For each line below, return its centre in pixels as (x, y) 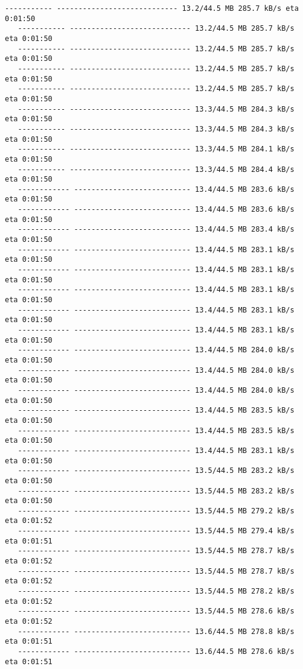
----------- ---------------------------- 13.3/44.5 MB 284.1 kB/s (156, 149)
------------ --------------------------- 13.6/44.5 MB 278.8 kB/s (156, 631)
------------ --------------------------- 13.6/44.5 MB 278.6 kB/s (156, 652)
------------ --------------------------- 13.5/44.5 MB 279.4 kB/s (156, 531)
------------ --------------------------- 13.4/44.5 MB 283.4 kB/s (156, 230)
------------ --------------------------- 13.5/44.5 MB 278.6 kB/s (156, 611)
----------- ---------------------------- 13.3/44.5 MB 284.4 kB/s (156, 169)
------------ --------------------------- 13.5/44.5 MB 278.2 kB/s (156, 591)
